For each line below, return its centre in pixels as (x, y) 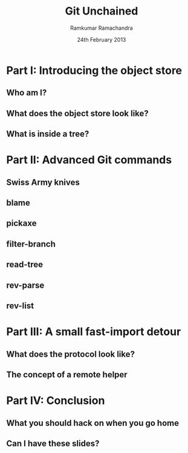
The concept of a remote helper (67, 375)
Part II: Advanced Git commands (89, 160)
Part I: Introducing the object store (94, 70)
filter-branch (31, 244)
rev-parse (25, 285)
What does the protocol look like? (70, 354)
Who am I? (27, 93)
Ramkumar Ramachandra (102, 28)
